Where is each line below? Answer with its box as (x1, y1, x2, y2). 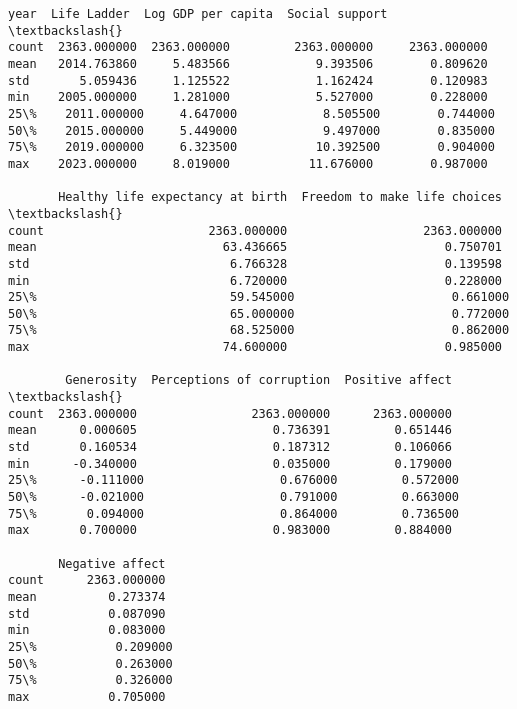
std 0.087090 (8, 606, 166, 621)
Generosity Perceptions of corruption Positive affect (65, 373, 452, 388)
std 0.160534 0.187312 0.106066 (8, 440, 452, 455)
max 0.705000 (8, 689, 166, 704)
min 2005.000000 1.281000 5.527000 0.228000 (8, 90, 488, 105)
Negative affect (58, 556, 166, 571)
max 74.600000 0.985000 (8, 340, 502, 355)
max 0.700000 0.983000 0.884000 (8, 523, 452, 538)
